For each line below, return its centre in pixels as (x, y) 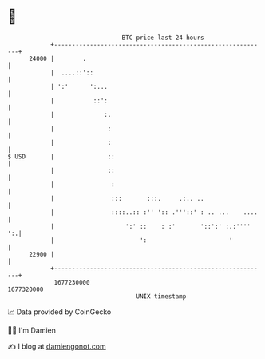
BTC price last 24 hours (163, 38)
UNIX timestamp (161, 296)
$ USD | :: (61, 156)
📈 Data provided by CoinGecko (59, 312)
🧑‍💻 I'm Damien (32, 330)
